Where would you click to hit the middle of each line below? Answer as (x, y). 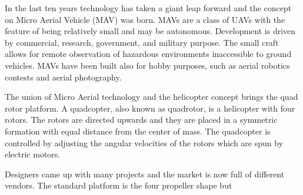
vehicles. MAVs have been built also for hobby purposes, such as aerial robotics (147, 65)
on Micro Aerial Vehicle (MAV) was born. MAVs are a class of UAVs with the (145, 19)
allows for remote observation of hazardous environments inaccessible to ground (148, 54)
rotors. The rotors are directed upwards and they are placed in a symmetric (141, 120)
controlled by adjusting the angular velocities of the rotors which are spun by (144, 142)
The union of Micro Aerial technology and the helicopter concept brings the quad (151, 97)
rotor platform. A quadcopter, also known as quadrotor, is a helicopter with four (150, 108)
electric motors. (33, 154)
